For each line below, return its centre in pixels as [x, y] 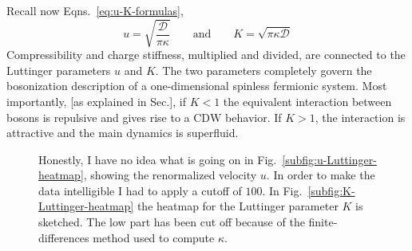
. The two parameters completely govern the [263, 70]
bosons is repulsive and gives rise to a [98, 117]
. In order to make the [321, 175]
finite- [323, 222]
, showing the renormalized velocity [170, 175]
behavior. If [254, 117]
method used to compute [154, 237]
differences [64, 237]
